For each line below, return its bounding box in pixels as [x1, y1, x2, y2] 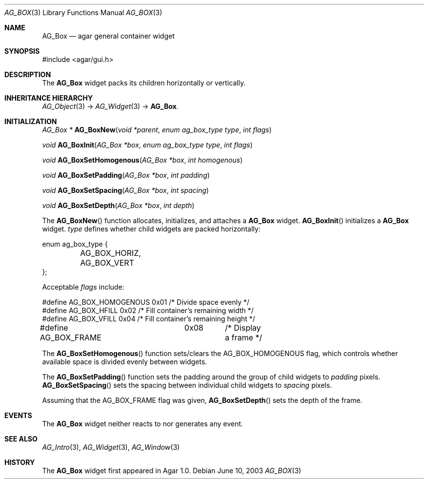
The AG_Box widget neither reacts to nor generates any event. [42, 420, 243, 428]
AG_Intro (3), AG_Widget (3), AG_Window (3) [42, 443, 180, 451]
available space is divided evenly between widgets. [42, 357, 207, 366]
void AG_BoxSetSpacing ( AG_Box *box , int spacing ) [42, 186, 209, 194]
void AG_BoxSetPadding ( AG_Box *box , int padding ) [42, 171, 210, 179]
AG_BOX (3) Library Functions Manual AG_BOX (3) [4, 8, 163, 17]
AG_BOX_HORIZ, [80, 248, 141, 258]
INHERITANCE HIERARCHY [4, 94, 93, 102]
